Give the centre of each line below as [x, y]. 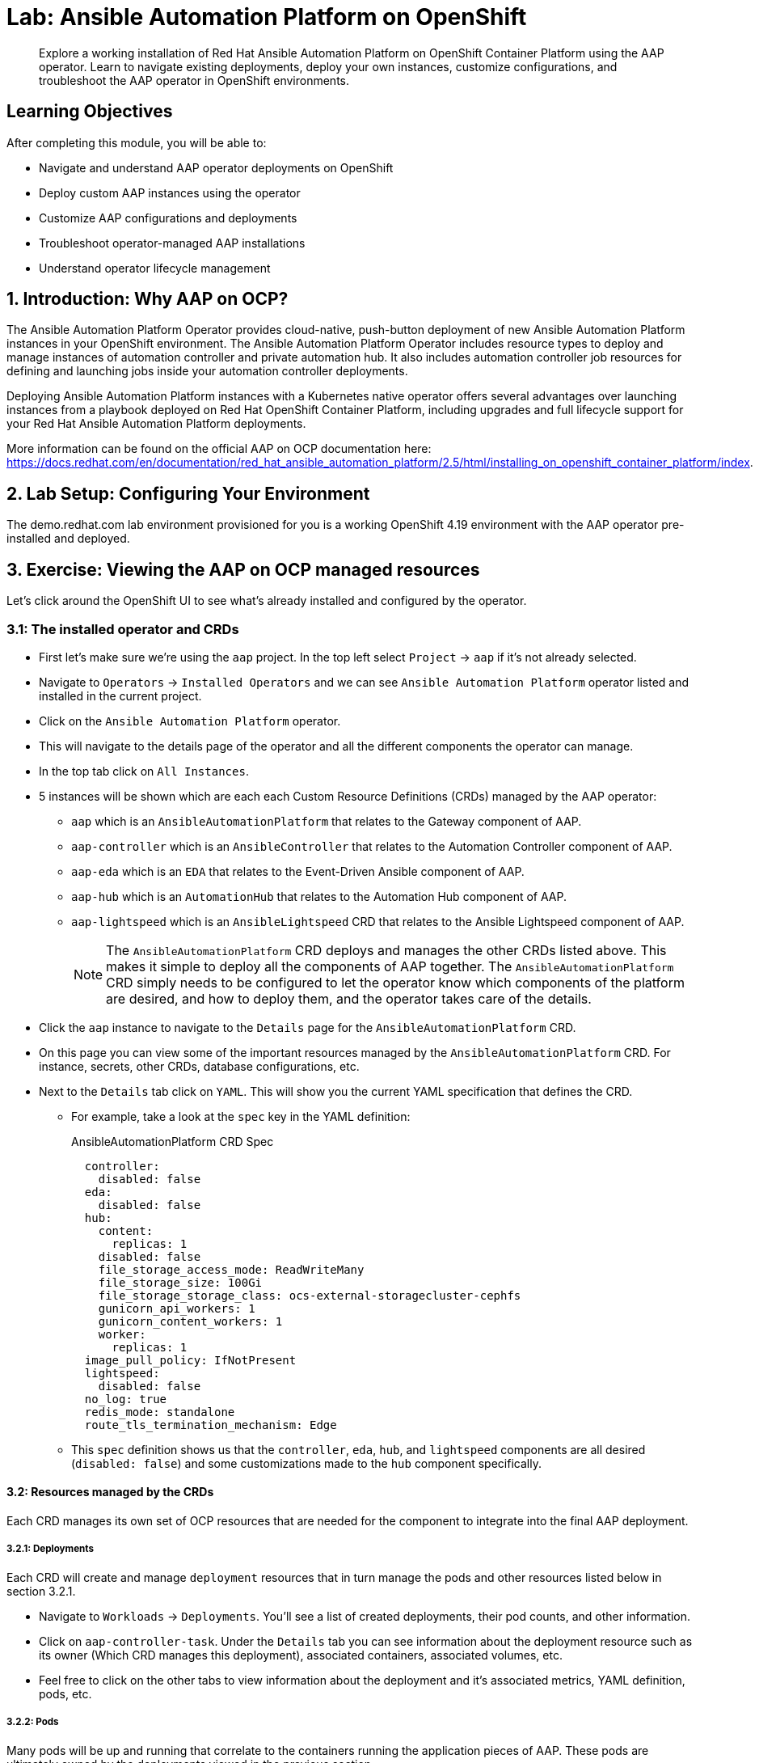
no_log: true [126, 1399]
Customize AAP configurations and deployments [168, 218]
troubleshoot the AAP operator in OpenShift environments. [194, 80]
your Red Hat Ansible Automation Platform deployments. [156, 424]
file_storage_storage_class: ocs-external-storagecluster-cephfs [310, 1295]
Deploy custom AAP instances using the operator [170, 192]
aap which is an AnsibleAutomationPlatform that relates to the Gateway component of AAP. [327, 821]
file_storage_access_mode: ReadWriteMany [231, 1269]
